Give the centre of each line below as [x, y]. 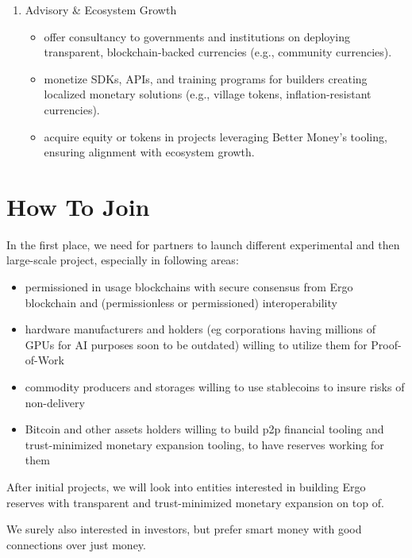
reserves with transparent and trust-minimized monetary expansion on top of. [195, 502]
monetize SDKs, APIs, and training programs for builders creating [206, 78]
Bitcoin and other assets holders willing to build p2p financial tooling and [204, 429]
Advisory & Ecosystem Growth [101, 10]
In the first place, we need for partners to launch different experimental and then [203, 244]
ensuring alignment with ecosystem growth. [149, 152]
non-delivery [55, 402]
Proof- [386, 344]
